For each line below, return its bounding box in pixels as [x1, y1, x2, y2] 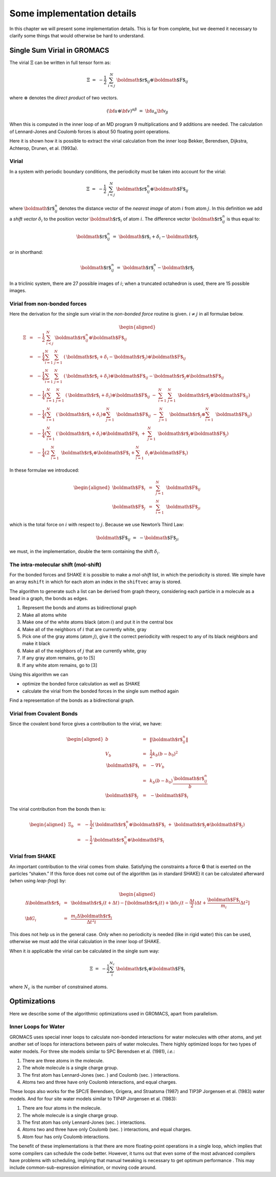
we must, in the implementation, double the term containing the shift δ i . [9, 548, 160, 556]
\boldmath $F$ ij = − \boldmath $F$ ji [96, 535, 179, 542]
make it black [22, 640, 51, 647]
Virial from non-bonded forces [9, 300, 87, 307]
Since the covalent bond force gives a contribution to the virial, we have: [9, 721, 162, 727]
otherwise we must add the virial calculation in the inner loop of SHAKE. [9, 939, 161, 945]
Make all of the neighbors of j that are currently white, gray [22, 648, 147, 654]
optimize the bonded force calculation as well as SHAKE [22, 681, 141, 687]
